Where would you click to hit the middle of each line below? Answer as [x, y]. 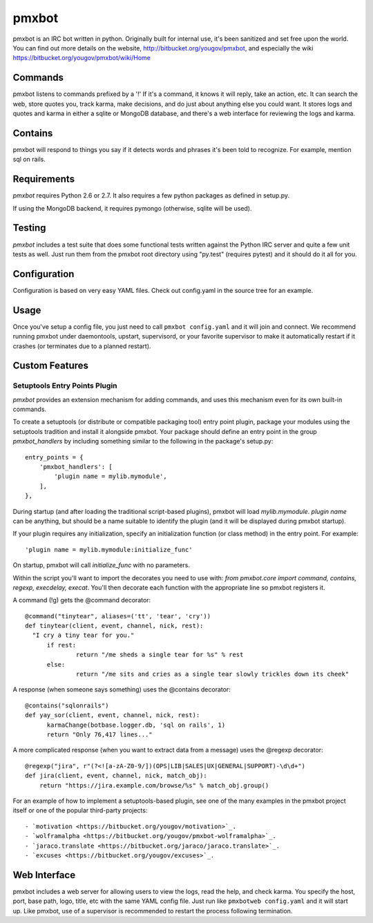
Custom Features [51, 366]
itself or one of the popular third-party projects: [80, 810]
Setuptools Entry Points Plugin [65, 386]
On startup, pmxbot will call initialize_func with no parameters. [101, 565]
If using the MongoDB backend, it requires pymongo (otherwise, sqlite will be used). [132, 208]
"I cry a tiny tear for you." [83, 635]
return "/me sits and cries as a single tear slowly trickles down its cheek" [213, 674]
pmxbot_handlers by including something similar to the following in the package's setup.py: [143, 441]
